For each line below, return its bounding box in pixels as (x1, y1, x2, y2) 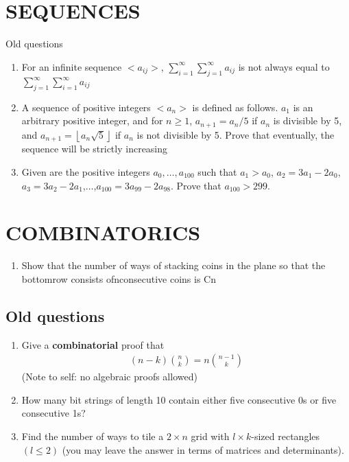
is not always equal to (238, 59, 330, 73)
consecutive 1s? (21, 406, 86, 420)
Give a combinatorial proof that (21, 337, 165, 351)
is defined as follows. (192, 100, 278, 114)
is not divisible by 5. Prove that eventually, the (136, 127, 335, 141)
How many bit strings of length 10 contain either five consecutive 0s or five (21, 392, 337, 406)
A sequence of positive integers (21, 100, 151, 114)
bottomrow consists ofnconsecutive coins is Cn (21, 271, 216, 286)
